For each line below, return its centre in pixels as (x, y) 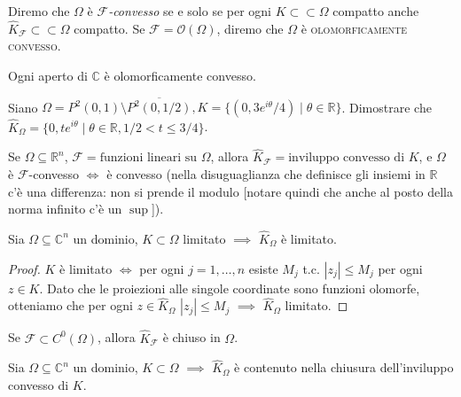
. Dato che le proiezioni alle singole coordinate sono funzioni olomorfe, (230, 288)
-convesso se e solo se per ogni (190, 11)
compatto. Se (109, 28)
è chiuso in (191, 337)
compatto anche (376, 11)
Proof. (24, 268)
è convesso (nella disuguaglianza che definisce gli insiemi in (266, 173)
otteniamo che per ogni (70, 305)
